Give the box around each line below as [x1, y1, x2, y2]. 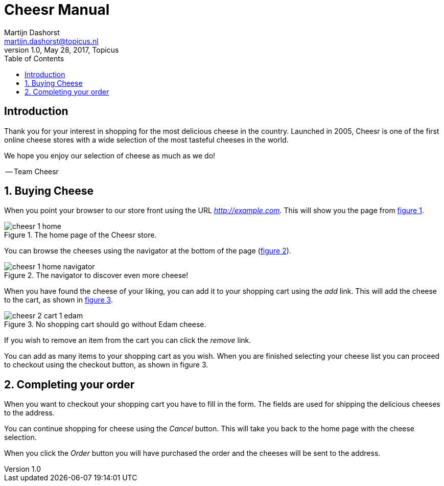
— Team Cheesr [5, 167, 59, 176]
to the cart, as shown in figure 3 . [4, 295, 113, 305]
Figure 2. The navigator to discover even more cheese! [4, 271, 189, 280]
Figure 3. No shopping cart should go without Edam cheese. [4, 320, 206, 329]
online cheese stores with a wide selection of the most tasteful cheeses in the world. [4, 135, 289, 144]
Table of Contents [4, 54, 64, 63]
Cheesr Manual [4, 1, 110, 18]
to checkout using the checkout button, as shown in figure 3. [4, 360, 208, 369]
